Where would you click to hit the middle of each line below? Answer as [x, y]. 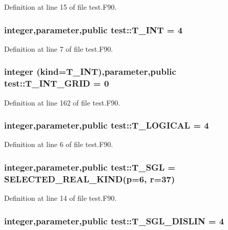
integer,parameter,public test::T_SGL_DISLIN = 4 [114, 221]
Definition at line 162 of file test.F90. [62, 102]
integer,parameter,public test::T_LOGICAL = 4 [107, 125]
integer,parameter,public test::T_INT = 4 [94, 29]
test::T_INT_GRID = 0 [57, 83]
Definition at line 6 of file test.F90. [59, 144]
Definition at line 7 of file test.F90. [59, 48]
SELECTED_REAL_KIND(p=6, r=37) [90, 179]
